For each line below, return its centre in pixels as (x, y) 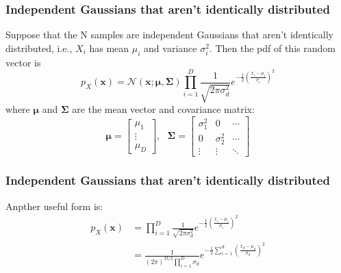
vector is (23, 62)
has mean (109, 48)
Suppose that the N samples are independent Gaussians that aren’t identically (169, 35)
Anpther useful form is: (54, 206)
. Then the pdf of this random (272, 48)
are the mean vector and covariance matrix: (163, 109)
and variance (170, 48)
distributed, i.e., (39, 48)
